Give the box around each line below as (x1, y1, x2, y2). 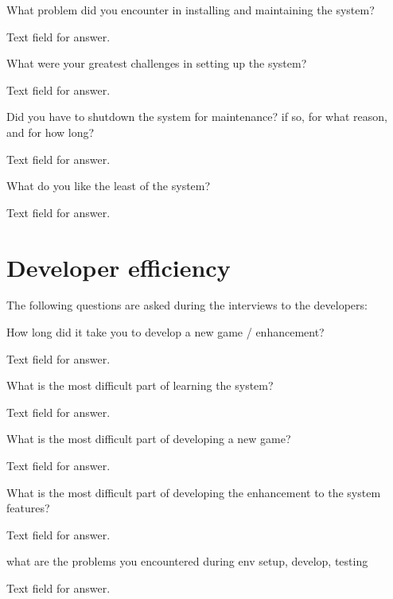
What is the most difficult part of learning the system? (6, 377, 274, 394)
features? (6, 500, 50, 516)
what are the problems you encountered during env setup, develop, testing (6, 553, 368, 570)
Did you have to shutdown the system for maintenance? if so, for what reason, (6, 108, 388, 125)
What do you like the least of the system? (6, 177, 211, 194)
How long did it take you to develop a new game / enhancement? (6, 324, 325, 340)
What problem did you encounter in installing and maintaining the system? (6, 2, 375, 18)
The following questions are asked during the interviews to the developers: (6, 297, 368, 313)
